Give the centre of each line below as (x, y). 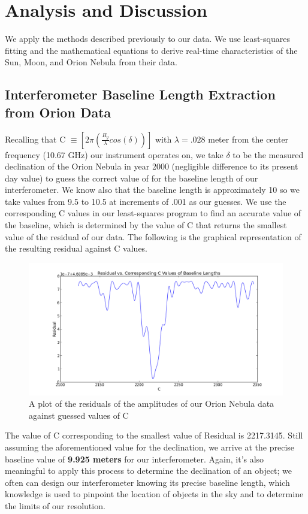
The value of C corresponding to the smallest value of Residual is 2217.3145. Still (154, 435)
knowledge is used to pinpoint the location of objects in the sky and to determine (154, 494)
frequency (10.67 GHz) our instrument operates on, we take (114, 154)
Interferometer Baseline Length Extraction (140, 94)
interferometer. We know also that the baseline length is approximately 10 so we (152, 190)
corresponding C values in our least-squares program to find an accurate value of (153, 213)
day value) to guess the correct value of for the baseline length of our (132, 178)
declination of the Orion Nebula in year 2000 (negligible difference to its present (152, 166)
